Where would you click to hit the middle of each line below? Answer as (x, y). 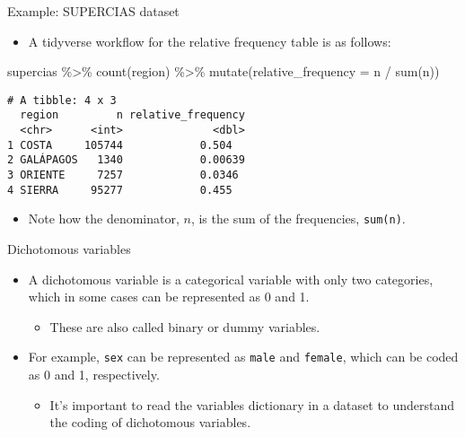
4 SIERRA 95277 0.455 (120, 190)
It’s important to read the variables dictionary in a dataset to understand (252, 404)
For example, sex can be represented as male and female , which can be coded (243, 357)
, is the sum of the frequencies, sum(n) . (298, 218)
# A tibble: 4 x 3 (62, 100)
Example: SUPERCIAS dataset (93, 11)
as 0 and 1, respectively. (94, 375)
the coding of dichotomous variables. (150, 422)
